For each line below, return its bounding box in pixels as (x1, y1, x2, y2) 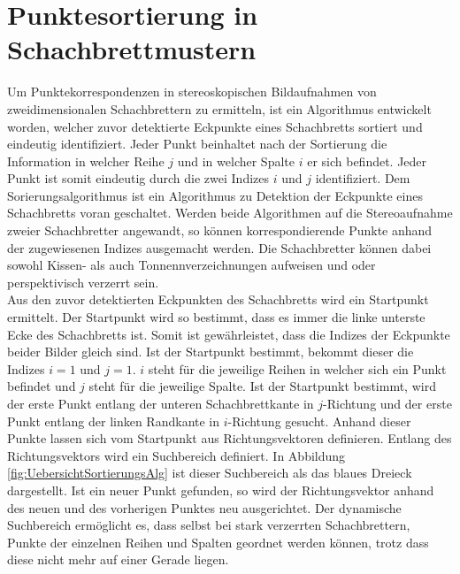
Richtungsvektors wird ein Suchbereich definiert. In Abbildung (7, 446, 346, 464)
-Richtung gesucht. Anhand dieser (227, 411, 411, 430)
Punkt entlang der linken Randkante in (7, 411, 220, 430)
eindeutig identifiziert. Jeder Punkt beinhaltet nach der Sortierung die (7, 134, 387, 153)
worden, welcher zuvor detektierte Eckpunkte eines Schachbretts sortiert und (7, 117, 423, 135)
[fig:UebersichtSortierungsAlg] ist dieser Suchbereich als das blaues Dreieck (7, 463, 412, 482)
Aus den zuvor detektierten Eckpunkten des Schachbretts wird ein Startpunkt (7, 290, 429, 309)
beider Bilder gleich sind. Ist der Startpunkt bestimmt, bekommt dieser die (7, 342, 414, 361)
